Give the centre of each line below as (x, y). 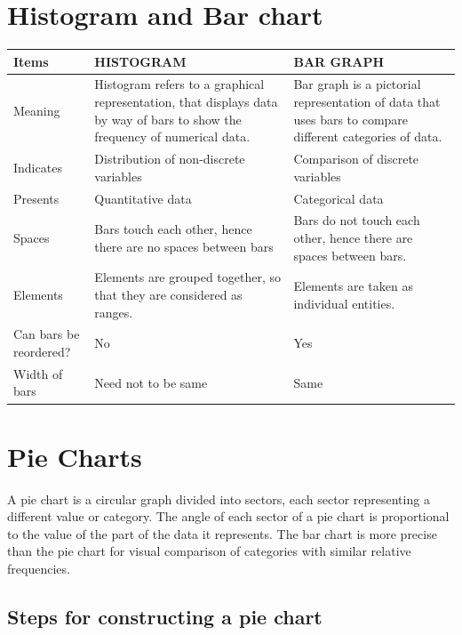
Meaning (37, 110)
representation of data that (367, 102)
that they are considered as (168, 294)
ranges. (114, 312)
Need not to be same (151, 382)
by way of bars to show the (168, 119)
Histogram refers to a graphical (179, 84)
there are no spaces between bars (184, 246)
